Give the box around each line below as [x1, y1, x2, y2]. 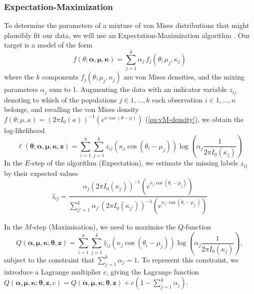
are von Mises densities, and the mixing [123, 71, 245, 82]
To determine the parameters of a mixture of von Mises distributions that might [4, 20, 250, 30]
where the [4, 71, 34, 82]
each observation [152, 94, 203, 104]
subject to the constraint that [4, 254, 95, 264]
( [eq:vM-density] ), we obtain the [145, 113, 244, 124]
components [42, 71, 78, 82]
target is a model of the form [4, 39, 93, 50]
